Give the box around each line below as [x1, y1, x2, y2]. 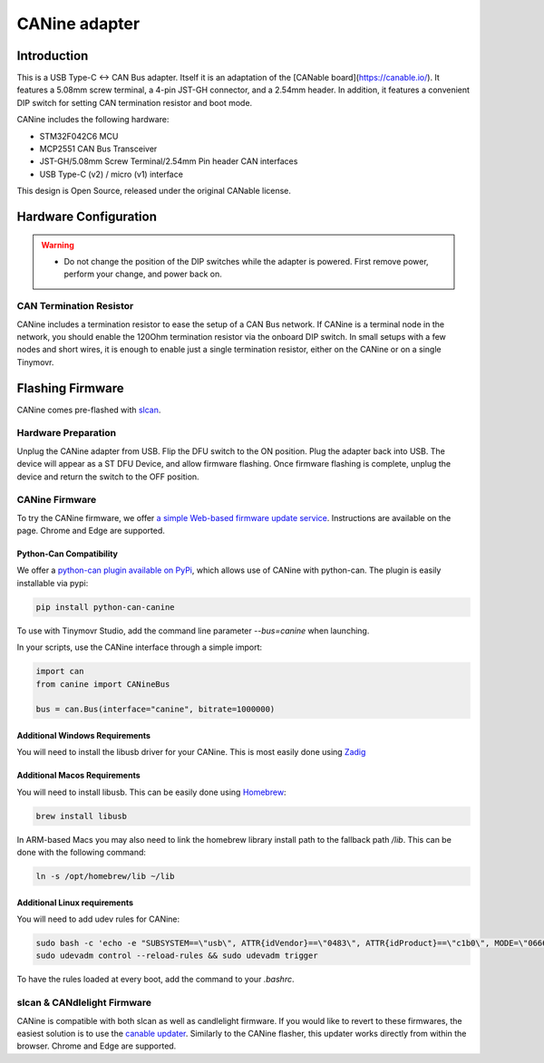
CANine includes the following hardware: [16, 114, 170, 125]
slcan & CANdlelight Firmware [16, 997, 152, 1010]
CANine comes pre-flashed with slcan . [16, 404, 161, 415]
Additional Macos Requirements [16, 770, 141, 781]
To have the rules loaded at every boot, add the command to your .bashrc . [16, 974, 295, 985]
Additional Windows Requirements [16, 730, 151, 740]
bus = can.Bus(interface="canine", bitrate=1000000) [35, 704, 276, 715]
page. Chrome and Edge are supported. [16, 526, 165, 536]
